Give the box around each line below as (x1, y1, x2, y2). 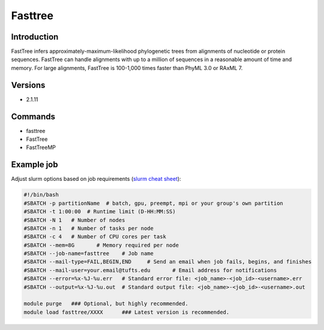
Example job (11, 159, 58, 170)
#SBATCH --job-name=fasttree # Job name (23, 250, 154, 257)
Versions (11, 80, 46, 90)
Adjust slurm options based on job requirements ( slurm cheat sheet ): (11, 175, 181, 183)
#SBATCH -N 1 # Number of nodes (23, 216, 125, 223)
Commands (11, 111, 56, 122)
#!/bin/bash (23, 192, 59, 198)
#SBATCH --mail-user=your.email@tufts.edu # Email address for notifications (23, 267, 277, 274)
